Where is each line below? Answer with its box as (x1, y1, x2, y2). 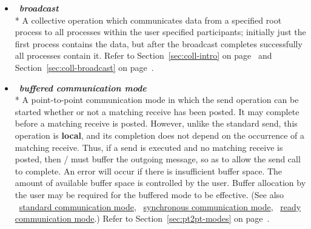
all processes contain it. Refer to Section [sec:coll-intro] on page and (15, 49, 272, 62)
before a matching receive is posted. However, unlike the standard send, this (15, 117, 298, 130)
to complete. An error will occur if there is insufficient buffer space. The (15, 164, 283, 177)
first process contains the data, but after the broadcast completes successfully (15, 37, 303, 50)
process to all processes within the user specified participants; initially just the (15, 25, 306, 38)
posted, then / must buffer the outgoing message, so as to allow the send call (15, 153, 301, 165)
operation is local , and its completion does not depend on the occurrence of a (15, 128, 305, 141)
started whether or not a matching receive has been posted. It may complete (15, 105, 299, 118)
